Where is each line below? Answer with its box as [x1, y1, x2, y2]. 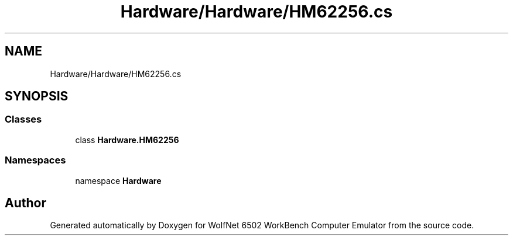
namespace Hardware [75, 175, 162, 186]
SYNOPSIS [5, 89, 69, 104]
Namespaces [5, 154, 66, 166]
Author [5, 195, 46, 210]
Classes [5, 113, 42, 126]
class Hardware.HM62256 [75, 134, 179, 145]
